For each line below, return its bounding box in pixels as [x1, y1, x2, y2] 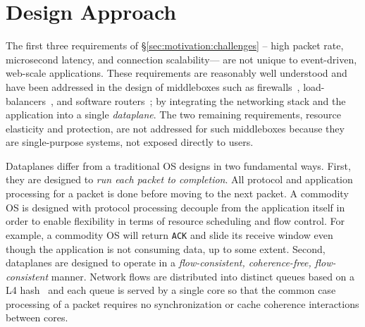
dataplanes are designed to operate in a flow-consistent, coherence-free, [6, 255, 311, 270]
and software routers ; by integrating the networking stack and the [56, 93, 346, 108]
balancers [6, 93, 46, 108]
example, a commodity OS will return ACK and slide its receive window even [6, 227, 333, 242]
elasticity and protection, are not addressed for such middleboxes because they [6, 121, 345, 135]
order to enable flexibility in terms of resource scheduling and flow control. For [6, 214, 345, 228]
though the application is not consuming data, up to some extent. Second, [6, 241, 326, 256]
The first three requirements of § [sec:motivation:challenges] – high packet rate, [6, 38, 344, 53]
